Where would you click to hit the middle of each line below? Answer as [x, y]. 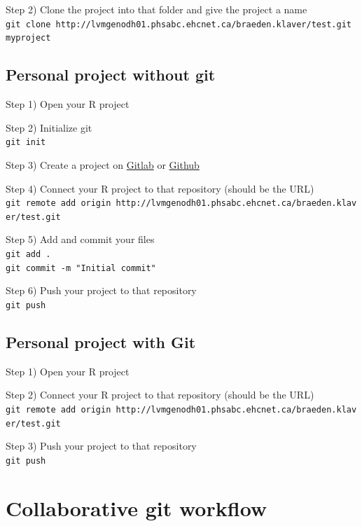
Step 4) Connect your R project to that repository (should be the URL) [160, 188]
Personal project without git [111, 75]
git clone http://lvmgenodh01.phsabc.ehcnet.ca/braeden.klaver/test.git [179, 24]
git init [26, 143]
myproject [28, 38]
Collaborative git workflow [137, 507]
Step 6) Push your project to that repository [101, 290]
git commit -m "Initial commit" [81, 268]
